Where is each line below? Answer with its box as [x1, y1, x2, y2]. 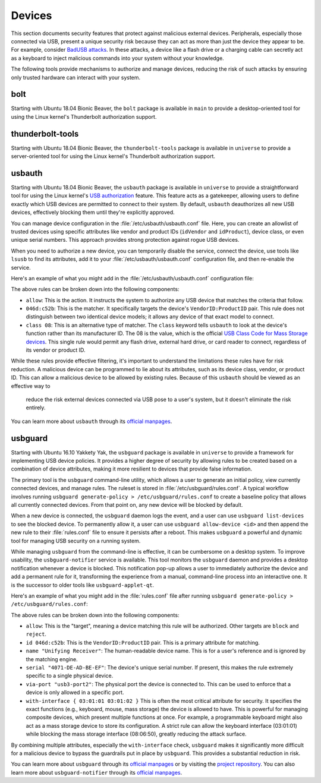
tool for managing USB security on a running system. [11, 537, 141, 544]
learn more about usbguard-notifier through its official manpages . [11, 769, 182, 776]
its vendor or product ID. [26, 346, 86, 353]
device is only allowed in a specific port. [26, 689, 124, 696]
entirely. [26, 404, 46, 411]
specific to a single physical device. [26, 672, 114, 680]
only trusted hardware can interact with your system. [11, 74, 141, 81]
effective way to [11, 382, 51, 389]
